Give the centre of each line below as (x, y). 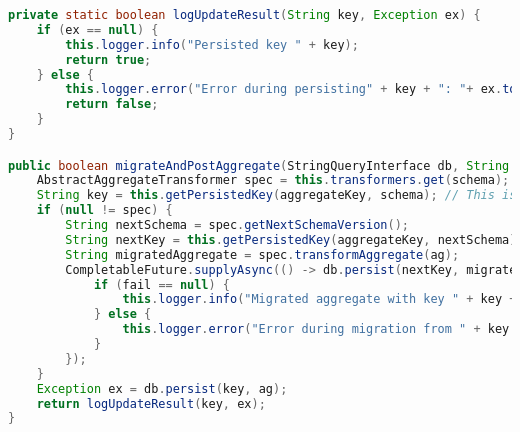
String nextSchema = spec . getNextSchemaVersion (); (237, 225)
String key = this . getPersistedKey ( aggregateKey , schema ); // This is (276, 195)
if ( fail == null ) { (162, 284)
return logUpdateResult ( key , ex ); (151, 403)
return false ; (112, 104)
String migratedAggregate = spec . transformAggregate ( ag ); (262, 254)
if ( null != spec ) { (104, 210)
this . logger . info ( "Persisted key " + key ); (212, 44)
